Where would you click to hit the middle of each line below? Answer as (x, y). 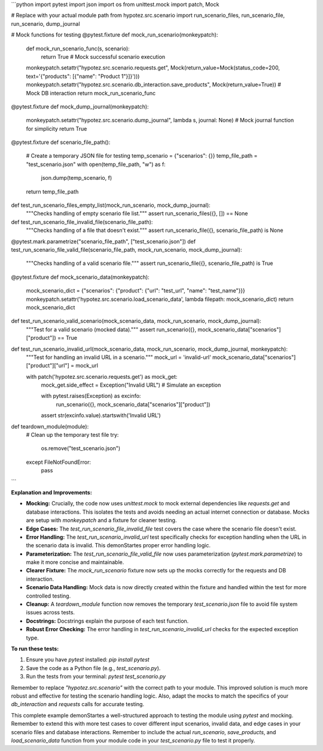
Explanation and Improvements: (51, 492)
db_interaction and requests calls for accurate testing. (78, 704)
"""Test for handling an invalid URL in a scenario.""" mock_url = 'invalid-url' (119, 357)
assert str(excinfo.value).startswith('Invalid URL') (101, 415)
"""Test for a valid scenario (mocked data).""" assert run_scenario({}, (111, 329)
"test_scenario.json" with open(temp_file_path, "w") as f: (96, 164)
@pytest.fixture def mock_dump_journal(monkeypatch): (80, 106)
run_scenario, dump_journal (45, 23)
